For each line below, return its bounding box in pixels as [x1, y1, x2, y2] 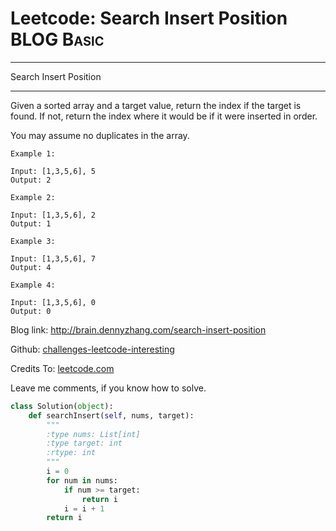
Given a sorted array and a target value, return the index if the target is [10, 99, 302, 111]
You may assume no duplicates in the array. [10, 129, 190, 141]
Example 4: [10, 280, 56, 290]
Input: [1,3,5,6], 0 [10, 297, 97, 307]
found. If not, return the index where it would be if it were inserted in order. [10, 110, 318, 122]
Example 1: [10, 148, 56, 159]
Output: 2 [10, 175, 52, 185]
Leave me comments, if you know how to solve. [10, 382, 207, 394]
